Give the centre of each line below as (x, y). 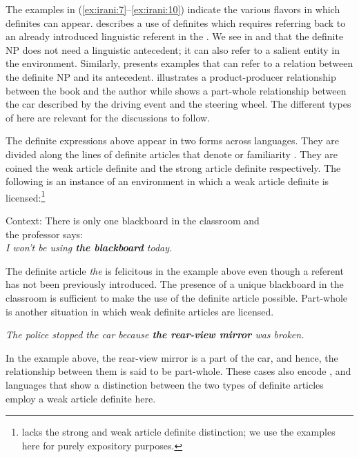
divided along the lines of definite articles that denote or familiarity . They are (172, 154)
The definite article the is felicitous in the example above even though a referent (175, 270)
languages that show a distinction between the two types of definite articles (165, 384)
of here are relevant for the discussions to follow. (108, 117)
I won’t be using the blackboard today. (89, 247)
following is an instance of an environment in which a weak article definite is (167, 181)
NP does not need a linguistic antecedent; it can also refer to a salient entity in (173, 49)
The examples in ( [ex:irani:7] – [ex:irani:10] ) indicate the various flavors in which (173, 9)
